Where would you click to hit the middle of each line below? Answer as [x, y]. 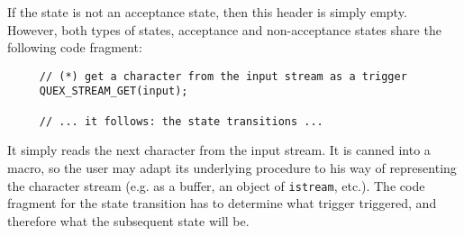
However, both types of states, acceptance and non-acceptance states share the [224, 29]
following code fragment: [75, 47]
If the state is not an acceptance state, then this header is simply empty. [207, 12]
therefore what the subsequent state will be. [128, 220]
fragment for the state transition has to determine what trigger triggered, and [222, 203]
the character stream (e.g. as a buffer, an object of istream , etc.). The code [216, 185]
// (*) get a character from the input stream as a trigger [223, 76]
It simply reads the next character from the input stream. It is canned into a [219, 150]
